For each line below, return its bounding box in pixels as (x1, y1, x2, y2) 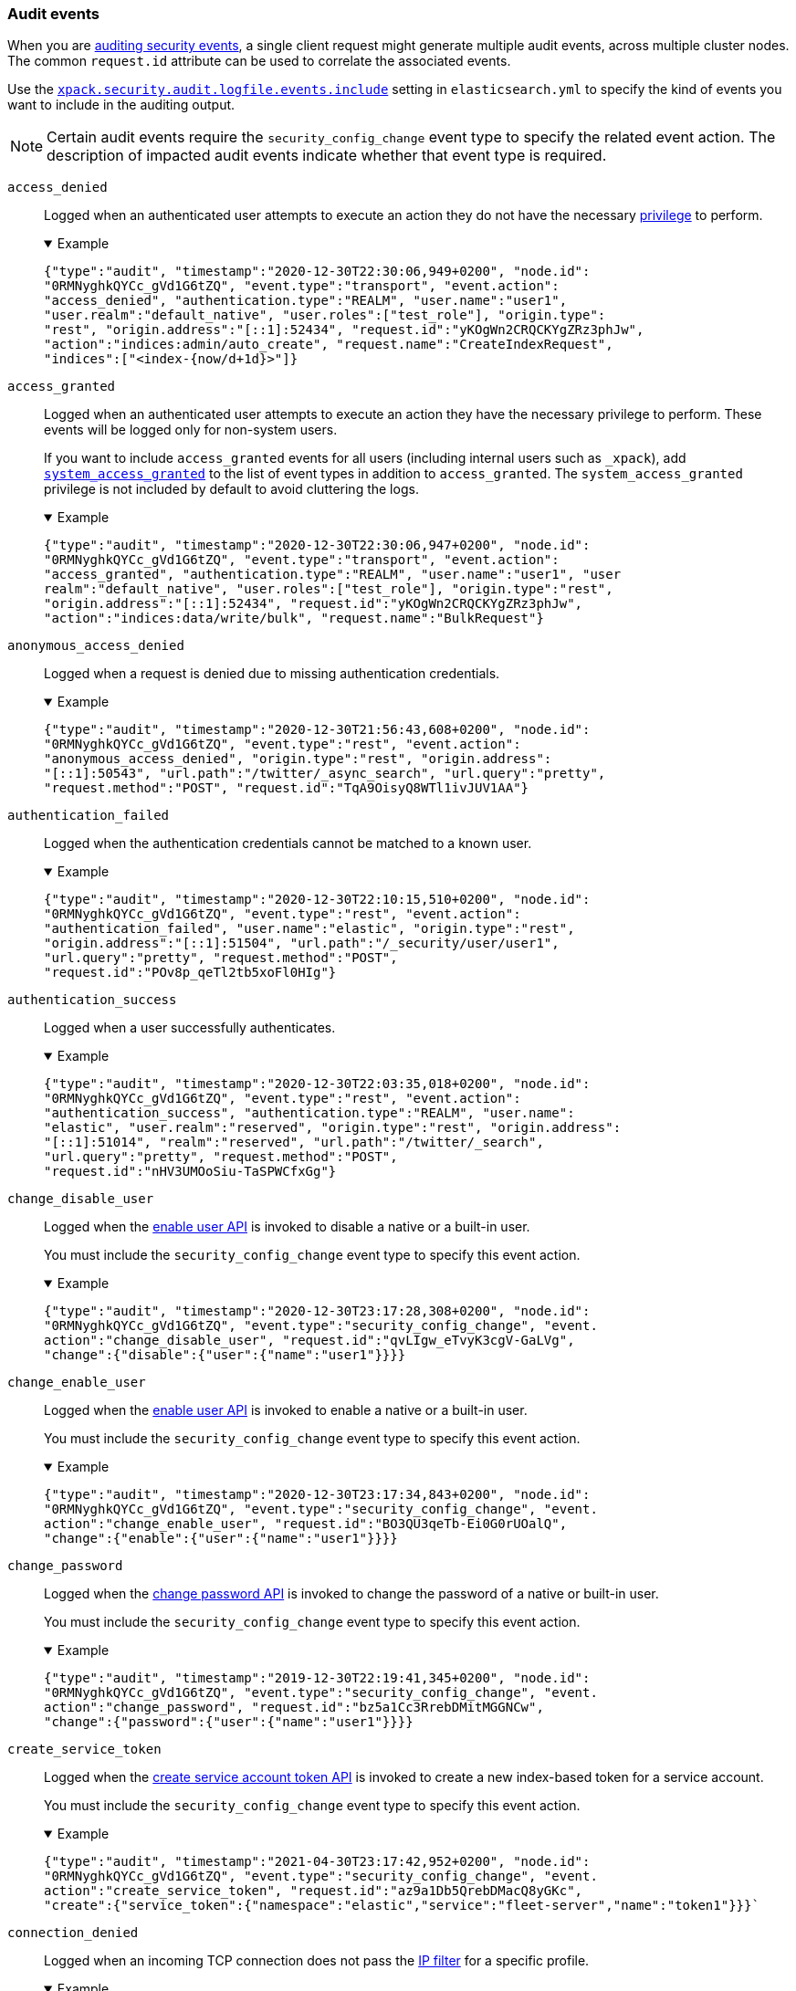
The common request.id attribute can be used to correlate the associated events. (7, 53, 511, 69)
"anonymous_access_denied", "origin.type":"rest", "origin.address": (44, 751, 552, 767)
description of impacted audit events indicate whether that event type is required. (47, 146, 607, 165)
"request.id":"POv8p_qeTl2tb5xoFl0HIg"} (44, 965, 337, 980)
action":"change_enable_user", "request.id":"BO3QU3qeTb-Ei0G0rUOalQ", (44, 1516, 568, 1532)
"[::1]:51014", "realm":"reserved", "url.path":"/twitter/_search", (44, 1135, 544, 1150)
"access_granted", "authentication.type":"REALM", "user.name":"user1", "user (44, 567, 622, 582)
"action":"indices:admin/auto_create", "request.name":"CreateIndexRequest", (44, 337, 613, 352)
